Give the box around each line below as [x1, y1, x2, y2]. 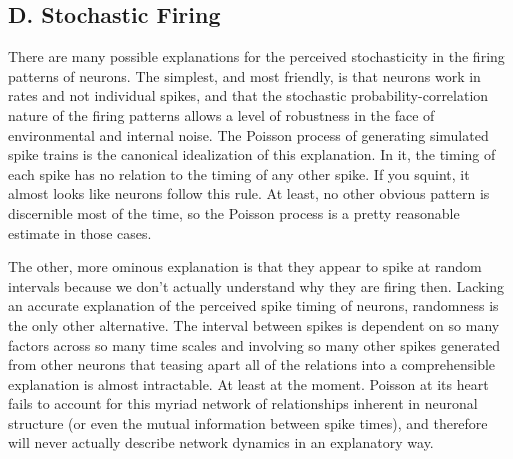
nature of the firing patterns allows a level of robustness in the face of [8, 104, 435, 125]
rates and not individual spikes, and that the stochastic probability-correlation [8, 85, 489, 106]
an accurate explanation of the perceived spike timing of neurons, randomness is [8, 295, 499, 316]
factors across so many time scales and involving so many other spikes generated [8, 334, 500, 355]
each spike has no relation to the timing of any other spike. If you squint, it [8, 163, 470, 184]
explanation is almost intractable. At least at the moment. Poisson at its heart [8, 373, 489, 394]
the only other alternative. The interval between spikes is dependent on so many [8, 314, 500, 335]
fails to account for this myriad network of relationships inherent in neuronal [8, 393, 478, 414]
